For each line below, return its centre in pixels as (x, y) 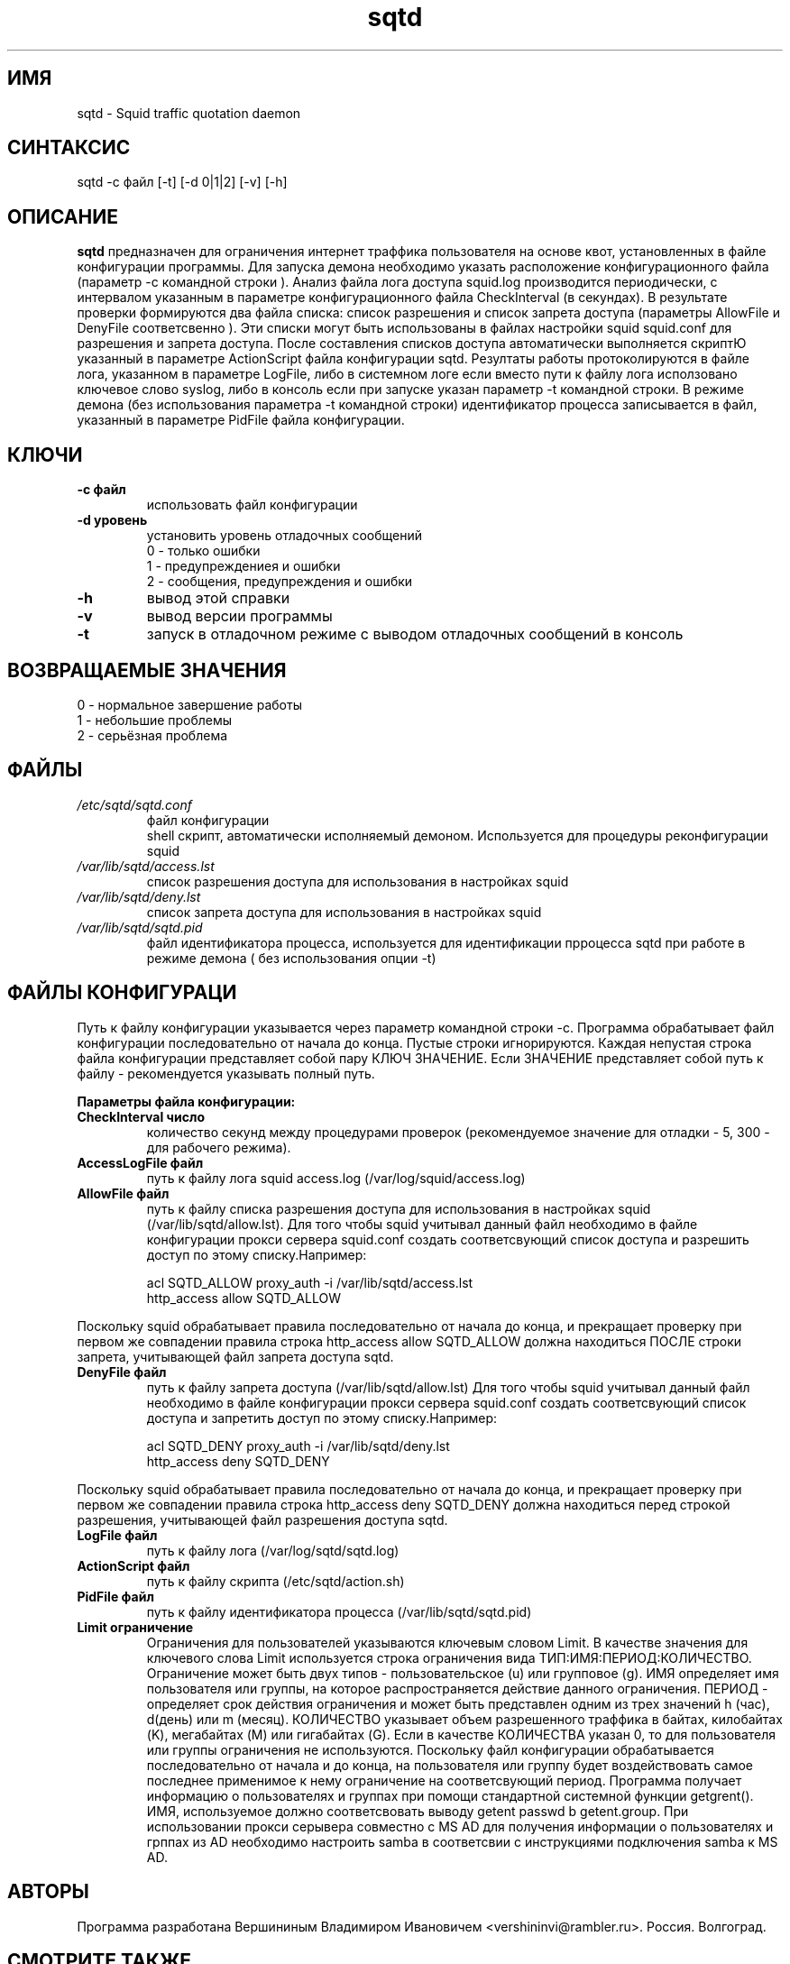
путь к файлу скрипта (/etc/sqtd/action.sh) (276, 1581)
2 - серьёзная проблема (152, 735)
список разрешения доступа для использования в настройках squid (358, 881)
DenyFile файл (122, 1372)
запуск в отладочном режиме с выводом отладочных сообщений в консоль (415, 634)
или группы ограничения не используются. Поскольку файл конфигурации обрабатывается (430, 1749)
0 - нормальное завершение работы (189, 704)
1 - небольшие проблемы (155, 720)
